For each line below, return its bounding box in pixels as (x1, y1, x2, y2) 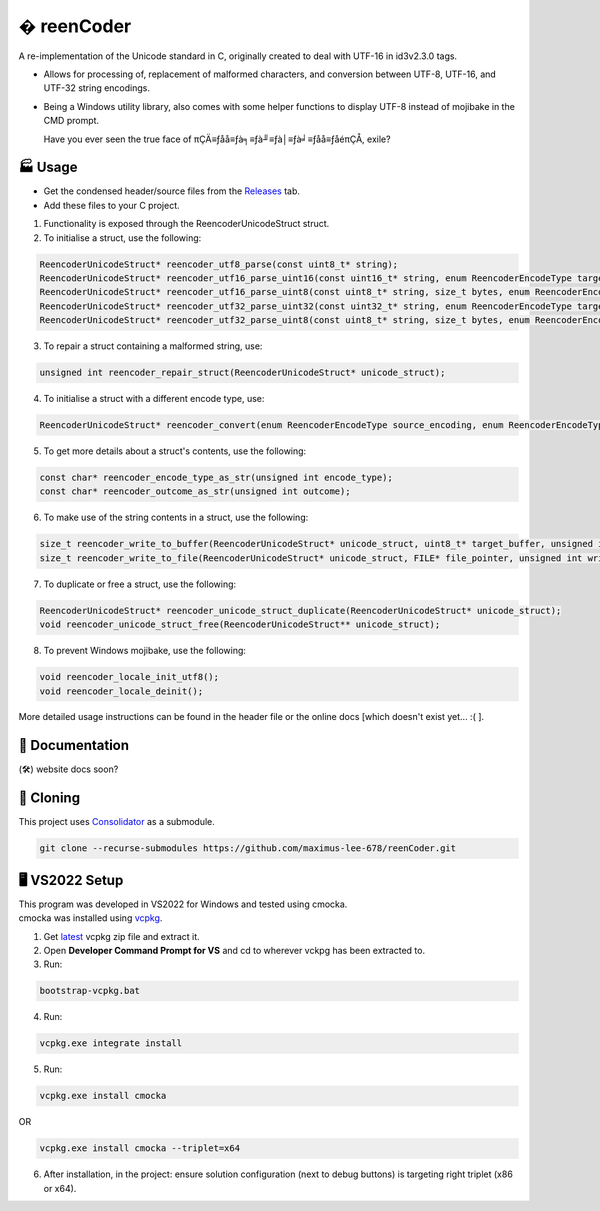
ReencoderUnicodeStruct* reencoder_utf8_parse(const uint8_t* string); (39, 258, 399, 270)
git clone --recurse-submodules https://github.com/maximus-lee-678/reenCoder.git (39, 843, 457, 854)
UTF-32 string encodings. (43, 82, 150, 94)
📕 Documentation (18, 737, 130, 754)
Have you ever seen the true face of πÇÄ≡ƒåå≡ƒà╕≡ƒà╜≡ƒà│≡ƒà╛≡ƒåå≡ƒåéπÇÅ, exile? (43, 133, 391, 145)
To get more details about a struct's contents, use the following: (43, 445, 307, 457)
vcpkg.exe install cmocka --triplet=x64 (39, 1143, 240, 1154)
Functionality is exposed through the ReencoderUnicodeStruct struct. (43, 218, 330, 230)
